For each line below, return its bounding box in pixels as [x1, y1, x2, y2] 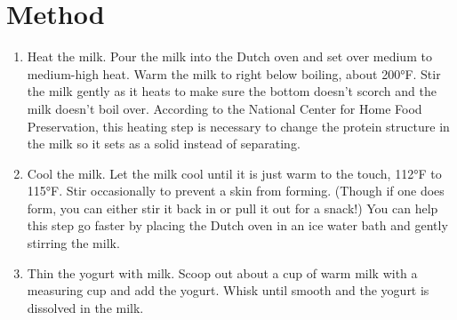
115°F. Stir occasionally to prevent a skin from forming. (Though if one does [27, 181, 445, 200]
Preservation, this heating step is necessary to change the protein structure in [27, 116, 450, 135]
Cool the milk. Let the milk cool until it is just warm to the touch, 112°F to [27, 164, 442, 182]
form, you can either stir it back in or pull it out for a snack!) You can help [27, 198, 438, 217]
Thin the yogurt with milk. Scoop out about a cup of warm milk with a [27, 263, 418, 282]
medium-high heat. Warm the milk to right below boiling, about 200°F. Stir [27, 64, 441, 83]
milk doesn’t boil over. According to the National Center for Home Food [27, 99, 422, 117]
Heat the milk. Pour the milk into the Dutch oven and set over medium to [27, 47, 432, 66]
